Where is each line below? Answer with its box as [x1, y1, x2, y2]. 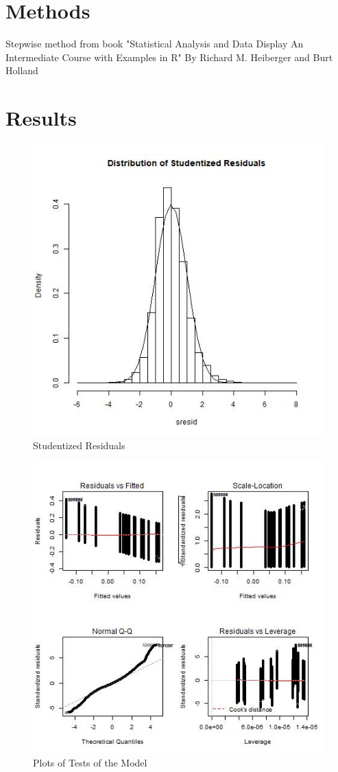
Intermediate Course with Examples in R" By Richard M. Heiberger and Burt [5, 49, 333, 64]
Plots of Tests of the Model [33, 755, 147, 769]
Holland [5, 63, 38, 78]
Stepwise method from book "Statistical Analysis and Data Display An [5, 36, 304, 51]
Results [5, 104, 77, 132]
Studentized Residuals [33, 438, 125, 452]
